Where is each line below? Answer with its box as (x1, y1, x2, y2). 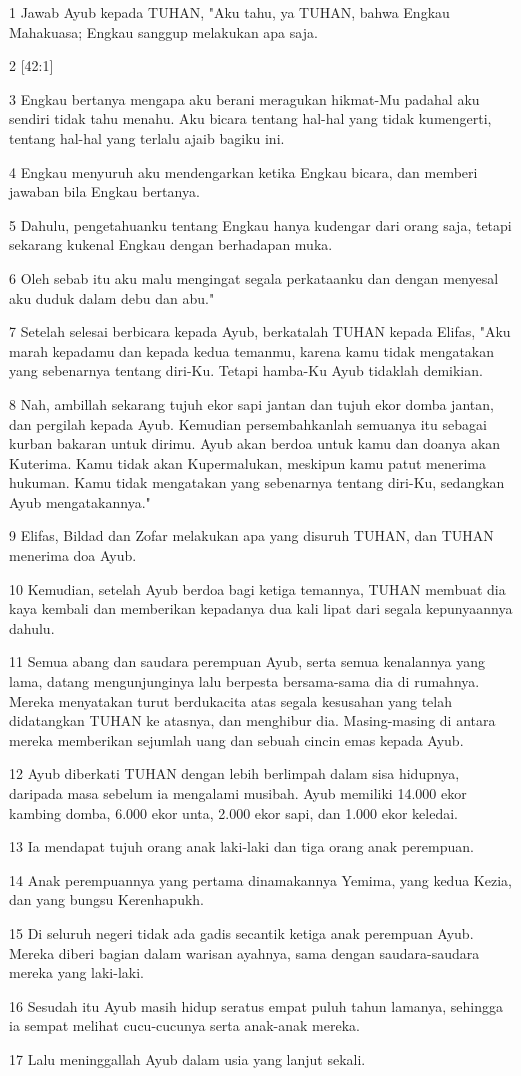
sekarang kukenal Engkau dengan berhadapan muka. (9, 234, 333, 255)
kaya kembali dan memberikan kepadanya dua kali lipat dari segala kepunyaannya (9, 598, 513, 619)
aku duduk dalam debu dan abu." (9, 287, 215, 308)
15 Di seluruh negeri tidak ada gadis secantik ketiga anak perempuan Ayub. (9, 922, 474, 943)
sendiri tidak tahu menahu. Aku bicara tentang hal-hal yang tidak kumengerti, (9, 108, 492, 129)
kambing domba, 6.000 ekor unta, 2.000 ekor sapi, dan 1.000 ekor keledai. (9, 802, 458, 823)
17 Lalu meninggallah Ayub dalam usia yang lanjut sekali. (9, 1048, 366, 1069)
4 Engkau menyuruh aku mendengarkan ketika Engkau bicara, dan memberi (9, 161, 478, 182)
